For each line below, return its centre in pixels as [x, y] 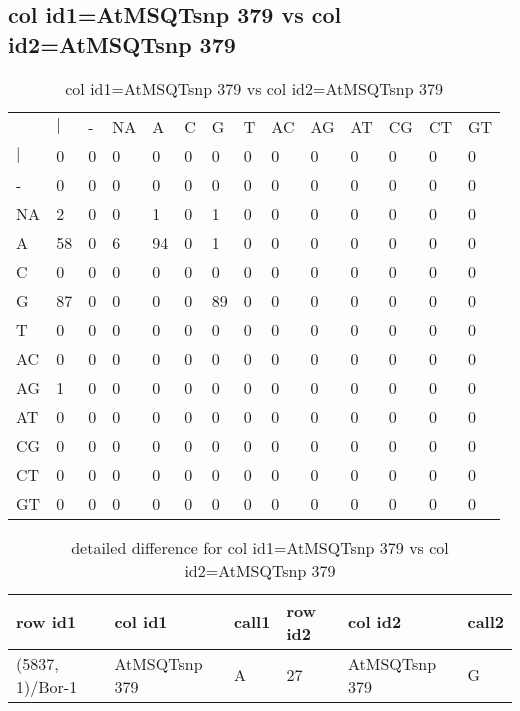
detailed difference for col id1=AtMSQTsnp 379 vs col [260, 547]
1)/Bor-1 [47, 686]
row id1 [46, 622]
